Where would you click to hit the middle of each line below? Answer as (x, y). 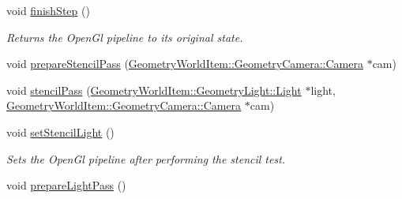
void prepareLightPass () (66, 185)
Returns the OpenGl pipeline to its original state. (125, 37)
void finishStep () (48, 10)
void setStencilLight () (60, 131)
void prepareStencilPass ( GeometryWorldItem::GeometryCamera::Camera (185, 64)
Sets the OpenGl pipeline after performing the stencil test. (146, 158)
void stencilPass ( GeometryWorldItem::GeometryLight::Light (154, 90)
